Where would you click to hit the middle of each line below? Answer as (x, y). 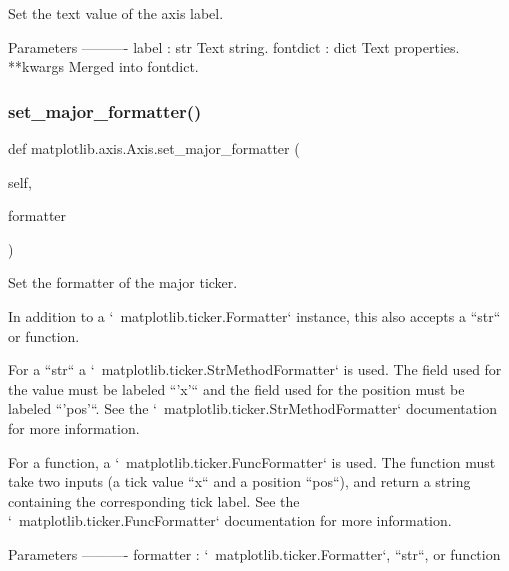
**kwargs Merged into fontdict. (103, 66)
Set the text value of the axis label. (116, 13)
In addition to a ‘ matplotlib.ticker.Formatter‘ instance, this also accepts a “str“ (254, 315)
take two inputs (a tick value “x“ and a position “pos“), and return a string (239, 481)
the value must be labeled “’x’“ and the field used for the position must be (236, 388)
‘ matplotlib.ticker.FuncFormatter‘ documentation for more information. (230, 520)
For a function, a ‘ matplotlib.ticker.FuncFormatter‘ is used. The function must (252, 461)
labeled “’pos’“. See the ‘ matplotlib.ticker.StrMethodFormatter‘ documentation (252, 408)
